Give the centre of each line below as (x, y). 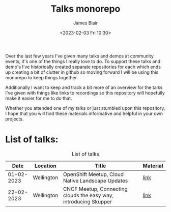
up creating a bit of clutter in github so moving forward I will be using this (82, 72)
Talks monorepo (85, 9)
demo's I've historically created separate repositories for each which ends (83, 67)
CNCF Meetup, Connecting (95, 189)
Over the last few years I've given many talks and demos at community (80, 56)
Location (46, 166)
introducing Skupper (88, 201)
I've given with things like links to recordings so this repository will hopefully (85, 93)
